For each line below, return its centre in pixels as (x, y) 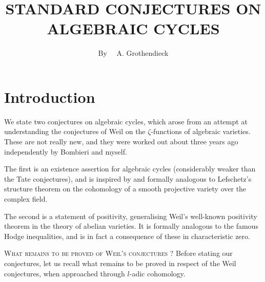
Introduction (50, 96)
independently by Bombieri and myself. (66, 151)
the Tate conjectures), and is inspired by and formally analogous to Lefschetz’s (128, 178)
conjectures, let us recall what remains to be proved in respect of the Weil (120, 263)
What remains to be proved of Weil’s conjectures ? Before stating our (118, 253)
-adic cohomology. (157, 273)
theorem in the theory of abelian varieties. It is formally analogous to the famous (131, 226)
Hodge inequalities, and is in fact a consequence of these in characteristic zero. (127, 236)
